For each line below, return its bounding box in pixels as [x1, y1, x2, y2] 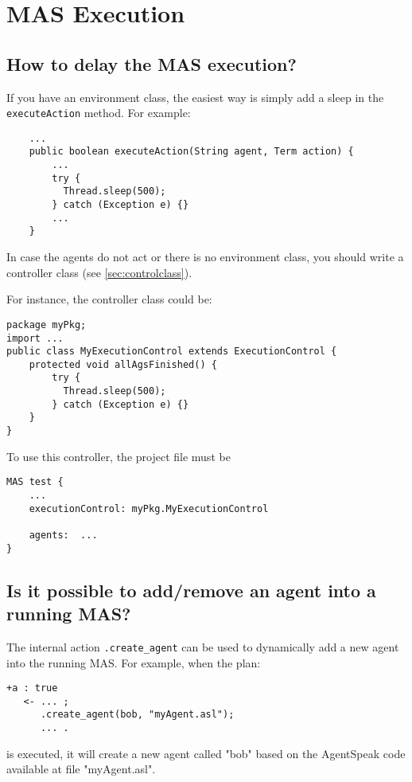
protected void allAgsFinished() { [29, 358, 217, 370]
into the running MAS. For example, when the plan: [6, 654, 261, 671]
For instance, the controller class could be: [6, 291, 212, 307]
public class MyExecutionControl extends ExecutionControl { [6, 346, 337, 358]
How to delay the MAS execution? [6, 51, 297, 76]
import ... [6, 332, 64, 344]
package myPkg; [6, 319, 87, 330]
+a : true [6, 682, 58, 694]
